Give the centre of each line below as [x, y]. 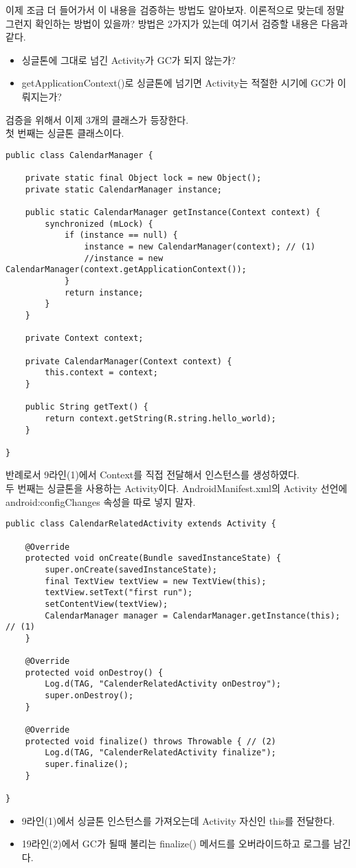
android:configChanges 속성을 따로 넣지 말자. [101, 501]
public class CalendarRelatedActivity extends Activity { [141, 524]
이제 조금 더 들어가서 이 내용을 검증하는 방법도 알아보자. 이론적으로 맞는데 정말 [175, 10]
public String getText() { [87, 407]
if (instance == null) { [121, 235]
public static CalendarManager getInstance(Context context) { [173, 213]
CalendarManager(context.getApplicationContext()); [126, 270]
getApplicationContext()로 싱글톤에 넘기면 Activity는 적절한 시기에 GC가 [178, 83]
